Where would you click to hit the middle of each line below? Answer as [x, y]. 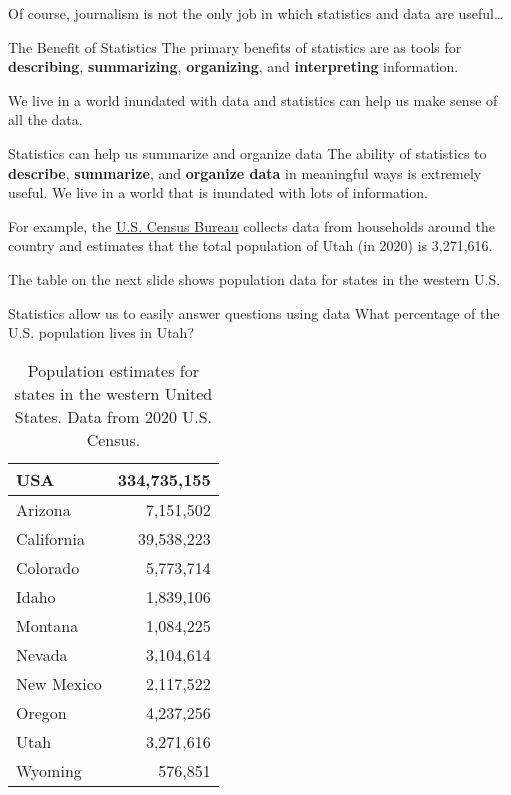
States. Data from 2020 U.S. [113, 416]
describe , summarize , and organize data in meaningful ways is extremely [245, 172]
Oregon [41, 712]
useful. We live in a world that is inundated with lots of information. [218, 192]
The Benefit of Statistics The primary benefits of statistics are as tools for [235, 46]
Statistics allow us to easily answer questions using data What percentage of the [254, 312]
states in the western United [113, 393]
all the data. [45, 119]
